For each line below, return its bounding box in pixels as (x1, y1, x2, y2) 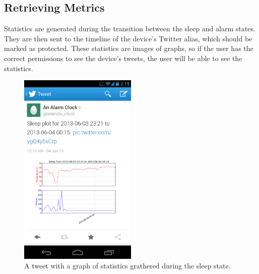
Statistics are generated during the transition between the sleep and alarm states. (4, 23, 255, 34)
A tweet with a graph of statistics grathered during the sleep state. (24, 260, 231, 271)
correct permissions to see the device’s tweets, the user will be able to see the (4, 52, 242, 63)
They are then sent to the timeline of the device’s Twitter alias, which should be (4, 33, 252, 43)
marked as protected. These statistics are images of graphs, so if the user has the (4, 43, 253, 53)
